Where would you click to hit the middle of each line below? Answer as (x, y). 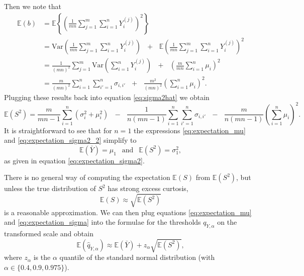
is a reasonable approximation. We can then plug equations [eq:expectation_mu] (128, 212)
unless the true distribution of (50, 188)
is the (42, 257)
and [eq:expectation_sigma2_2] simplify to (70, 140)
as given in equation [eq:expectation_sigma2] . (74, 160)
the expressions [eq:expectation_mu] (190, 130)
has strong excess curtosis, (148, 188)
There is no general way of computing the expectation (87, 177)
